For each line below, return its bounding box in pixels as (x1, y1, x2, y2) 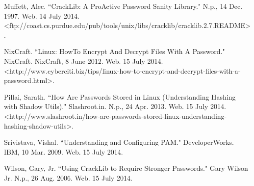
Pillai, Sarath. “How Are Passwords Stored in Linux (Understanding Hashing (4, 91, 236, 102)
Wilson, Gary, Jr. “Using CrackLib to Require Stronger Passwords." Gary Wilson (4, 163, 248, 173)
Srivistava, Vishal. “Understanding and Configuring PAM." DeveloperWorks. (4, 137, 234, 147)
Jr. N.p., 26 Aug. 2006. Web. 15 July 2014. (4, 172, 132, 183)
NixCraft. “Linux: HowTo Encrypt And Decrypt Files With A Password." (4, 46, 225, 56)
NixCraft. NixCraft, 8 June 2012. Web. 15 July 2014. (4, 55, 163, 66)
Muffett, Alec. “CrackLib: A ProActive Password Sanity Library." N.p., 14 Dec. (4, 1, 243, 11)
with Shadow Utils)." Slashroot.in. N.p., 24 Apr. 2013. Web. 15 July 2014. (4, 101, 226, 111)
